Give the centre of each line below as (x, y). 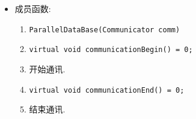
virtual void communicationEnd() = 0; (107, 90)
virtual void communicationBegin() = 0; (111, 50)
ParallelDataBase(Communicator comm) (105, 30)
